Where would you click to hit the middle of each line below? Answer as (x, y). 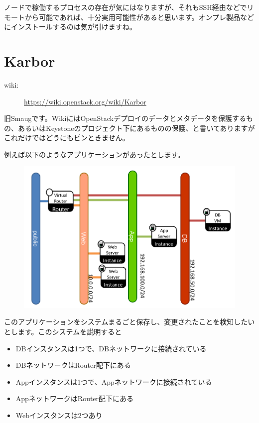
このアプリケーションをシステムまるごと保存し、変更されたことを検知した (126, 322)
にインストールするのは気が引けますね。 (70, 27)
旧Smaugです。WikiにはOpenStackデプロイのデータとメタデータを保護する (125, 118)
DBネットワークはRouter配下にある (73, 365)
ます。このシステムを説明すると (70, 331)
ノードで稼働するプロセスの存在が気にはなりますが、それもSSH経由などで (126, 7)
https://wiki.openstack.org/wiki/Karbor (85, 101)
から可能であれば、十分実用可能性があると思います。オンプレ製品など (139, 17)
